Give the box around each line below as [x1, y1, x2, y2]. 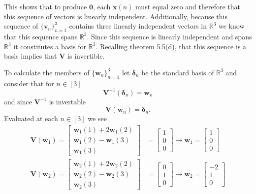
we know [219, 21, 245, 31]
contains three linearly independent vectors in [69, 21, 207, 31]
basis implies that [4, 51, 57, 61]
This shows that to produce [4, 1, 87, 11]
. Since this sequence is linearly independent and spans [87, 31, 252, 41]
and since [4, 96, 32, 106]
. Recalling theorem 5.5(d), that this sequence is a [96, 41, 247, 51]
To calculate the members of [4, 67, 90, 77]
